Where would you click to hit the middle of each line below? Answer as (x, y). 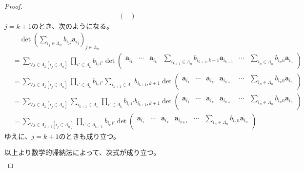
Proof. (13, 6)
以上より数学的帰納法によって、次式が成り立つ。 (82, 152)
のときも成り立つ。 (89, 136)
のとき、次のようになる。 (72, 26)
